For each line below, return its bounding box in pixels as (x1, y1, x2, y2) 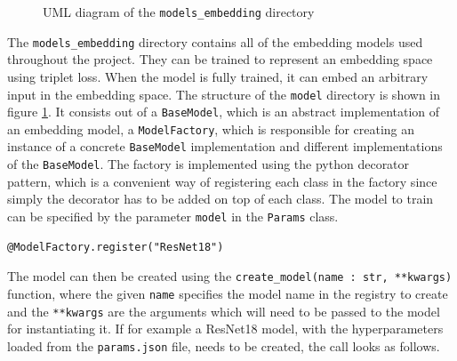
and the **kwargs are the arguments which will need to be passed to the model (7, 301, 440, 320)
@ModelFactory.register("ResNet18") (7, 240, 224, 253)
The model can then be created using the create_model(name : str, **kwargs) (7, 267, 453, 285)
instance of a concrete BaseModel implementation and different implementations (7, 137, 443, 156)
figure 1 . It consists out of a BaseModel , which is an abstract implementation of (7, 102, 440, 121)
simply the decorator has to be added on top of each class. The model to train (7, 189, 434, 208)
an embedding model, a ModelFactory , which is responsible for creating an (7, 119, 415, 138)
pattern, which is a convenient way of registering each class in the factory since (7, 172, 437, 190)
